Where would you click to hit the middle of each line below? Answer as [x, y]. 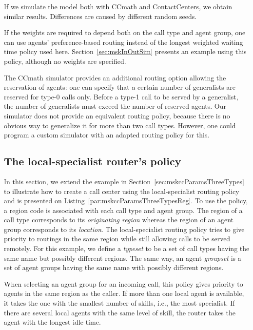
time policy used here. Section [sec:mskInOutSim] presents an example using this [125, 51]
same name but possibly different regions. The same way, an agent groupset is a [123, 258]
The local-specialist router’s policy [93, 161]
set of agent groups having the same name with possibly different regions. [114, 267]
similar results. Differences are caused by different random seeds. [100, 16]
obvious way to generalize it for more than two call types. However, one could [120, 125]
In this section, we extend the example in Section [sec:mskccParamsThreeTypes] [124, 181]
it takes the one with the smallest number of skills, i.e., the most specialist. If [119, 303]
